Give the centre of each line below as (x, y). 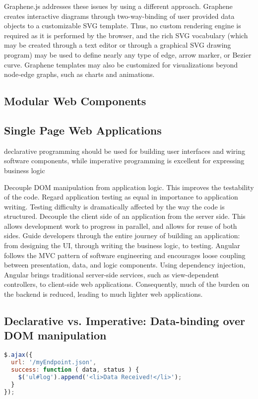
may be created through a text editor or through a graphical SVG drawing (118, 45)
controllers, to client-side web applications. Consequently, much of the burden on (127, 284)
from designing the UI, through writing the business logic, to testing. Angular (122, 245)
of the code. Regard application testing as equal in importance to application (121, 197)
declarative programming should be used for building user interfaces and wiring (125, 151)
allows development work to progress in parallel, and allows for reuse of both (121, 226)
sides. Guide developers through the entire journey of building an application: (122, 235)
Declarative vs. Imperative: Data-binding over (125, 321)
